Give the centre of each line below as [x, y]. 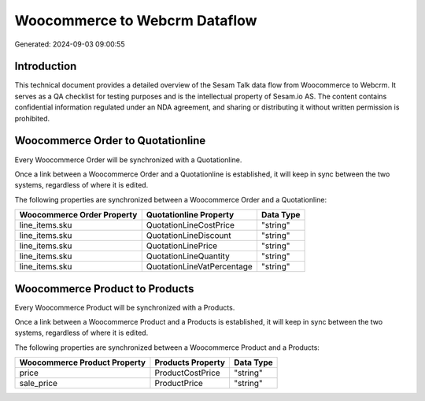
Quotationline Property [190, 215]
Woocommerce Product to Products [104, 289]
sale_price [39, 384]
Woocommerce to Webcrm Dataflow [136, 20]
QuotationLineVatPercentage [200, 266]
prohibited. [32, 118]
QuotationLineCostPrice [190, 225]
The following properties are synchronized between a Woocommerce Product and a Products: [167, 347]
